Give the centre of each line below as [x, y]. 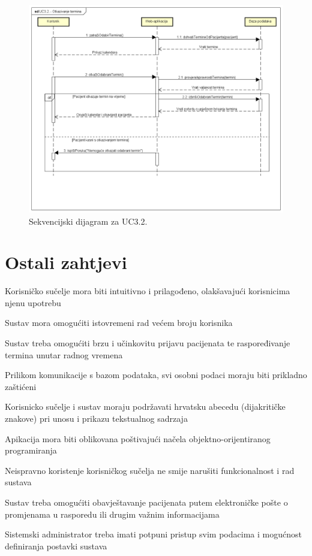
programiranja [31, 450]
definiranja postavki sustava [56, 546]
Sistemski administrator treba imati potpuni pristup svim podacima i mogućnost [153, 534]
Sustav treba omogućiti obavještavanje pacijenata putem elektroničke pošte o [146, 502]
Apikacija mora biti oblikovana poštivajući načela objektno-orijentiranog [138, 438]
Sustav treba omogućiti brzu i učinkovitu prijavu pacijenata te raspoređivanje [148, 343]
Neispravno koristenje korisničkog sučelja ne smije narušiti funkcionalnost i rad [150, 470]
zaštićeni [21, 386]
